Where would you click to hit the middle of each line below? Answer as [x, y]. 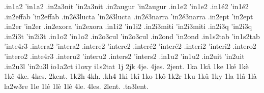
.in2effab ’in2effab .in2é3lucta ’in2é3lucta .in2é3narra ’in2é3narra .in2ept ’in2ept [129, 16]
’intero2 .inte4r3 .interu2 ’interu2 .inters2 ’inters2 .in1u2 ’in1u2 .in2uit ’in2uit [124, 56]
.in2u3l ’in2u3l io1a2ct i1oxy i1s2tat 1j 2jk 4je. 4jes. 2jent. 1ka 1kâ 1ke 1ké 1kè [126, 66]
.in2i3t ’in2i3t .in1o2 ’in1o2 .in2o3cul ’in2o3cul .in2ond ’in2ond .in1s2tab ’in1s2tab [132, 36]
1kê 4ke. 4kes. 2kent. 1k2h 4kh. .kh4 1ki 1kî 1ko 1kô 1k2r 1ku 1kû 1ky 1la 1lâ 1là [130, 76]
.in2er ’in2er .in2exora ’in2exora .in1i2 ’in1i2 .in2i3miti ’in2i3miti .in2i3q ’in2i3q [128, 26]
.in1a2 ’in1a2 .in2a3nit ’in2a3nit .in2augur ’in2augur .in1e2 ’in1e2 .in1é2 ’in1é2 [126, 6]
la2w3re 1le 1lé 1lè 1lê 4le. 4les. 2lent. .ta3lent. [76, 86]
